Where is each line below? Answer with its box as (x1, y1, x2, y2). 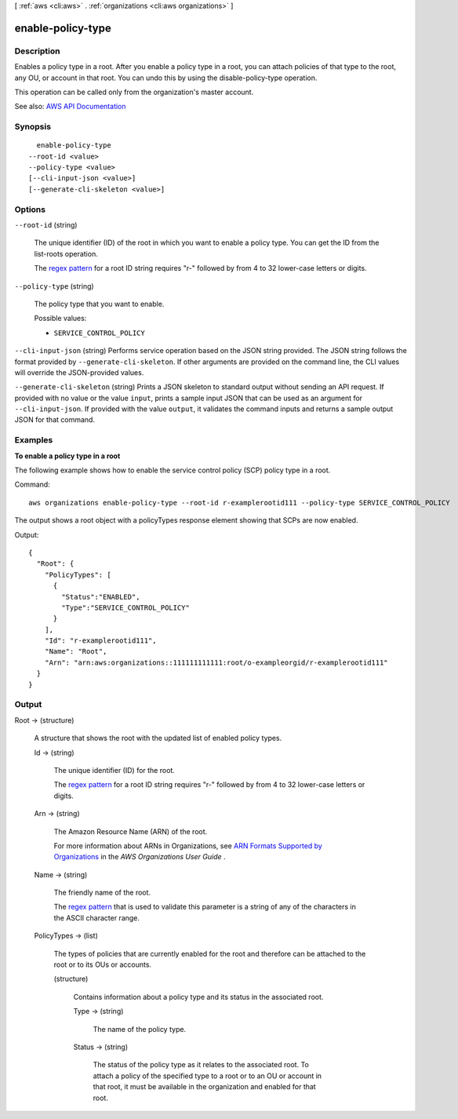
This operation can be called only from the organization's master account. (14, 87, 254, 97)
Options (14, 204, 46, 215)
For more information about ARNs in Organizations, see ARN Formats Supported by (53, 840, 323, 851)
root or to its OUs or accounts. (53, 960, 152, 969)
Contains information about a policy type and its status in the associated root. (73, 992, 324, 1001)
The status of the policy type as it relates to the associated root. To (93, 1060, 309, 1070)
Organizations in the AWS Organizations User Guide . (53, 852, 227, 862)
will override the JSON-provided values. (14, 367, 144, 377)
